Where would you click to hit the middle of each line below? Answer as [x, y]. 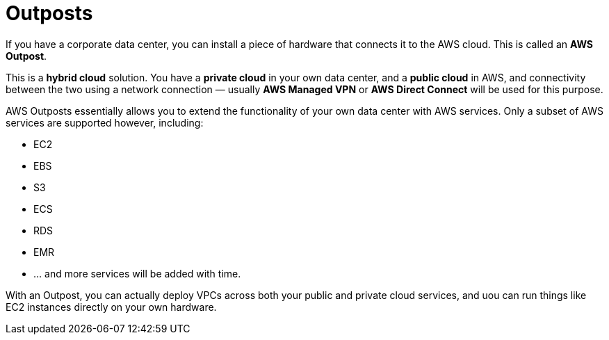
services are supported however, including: [105, 122]
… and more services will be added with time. [137, 273]
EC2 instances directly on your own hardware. [111, 307]
